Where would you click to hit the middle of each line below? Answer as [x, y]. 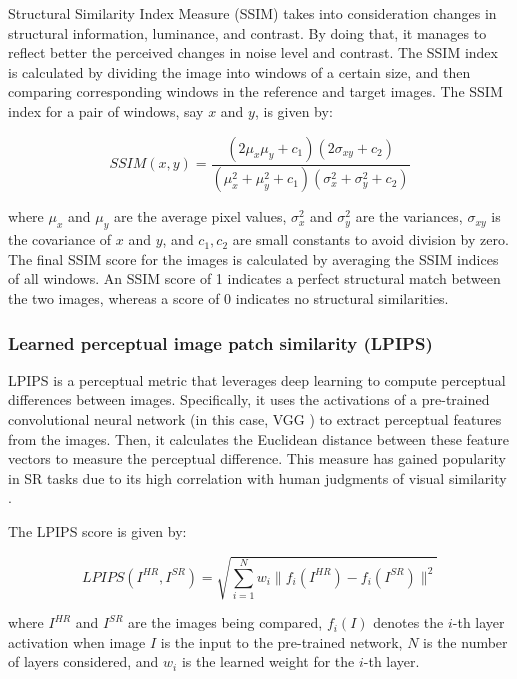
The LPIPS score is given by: [97, 530]
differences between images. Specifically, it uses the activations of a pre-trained [249, 399]
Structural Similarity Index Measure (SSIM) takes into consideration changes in [252, 13]
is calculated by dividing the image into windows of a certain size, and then [239, 71]
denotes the [408, 622]
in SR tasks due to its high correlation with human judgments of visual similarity [257, 477]
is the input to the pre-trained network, [281, 641]
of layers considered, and [83, 661]
